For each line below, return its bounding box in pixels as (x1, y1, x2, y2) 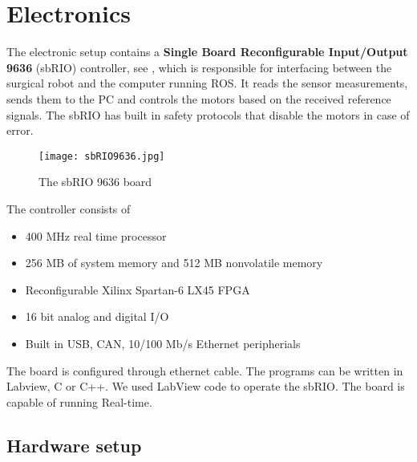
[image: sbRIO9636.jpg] (38, 150, 165, 162)
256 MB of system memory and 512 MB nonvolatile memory (25, 254, 323, 271)
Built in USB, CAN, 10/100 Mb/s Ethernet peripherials (25, 334, 301, 351)
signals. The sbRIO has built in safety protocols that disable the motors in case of (6, 106, 410, 123)
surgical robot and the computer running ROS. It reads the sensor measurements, (6, 75, 408, 91)
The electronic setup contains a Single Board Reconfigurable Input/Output (6, 43, 408, 60)
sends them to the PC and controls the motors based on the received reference (6, 90, 391, 107)
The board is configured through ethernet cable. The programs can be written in (6, 362, 403, 379)
